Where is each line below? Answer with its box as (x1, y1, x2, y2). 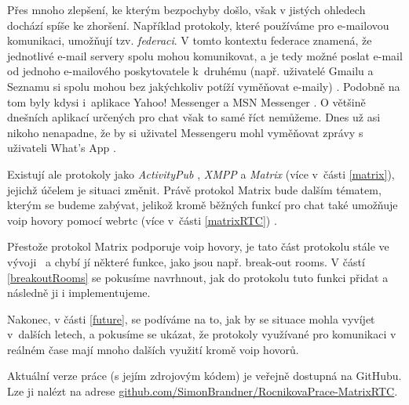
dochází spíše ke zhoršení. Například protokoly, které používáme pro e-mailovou (7, 16, 389, 33)
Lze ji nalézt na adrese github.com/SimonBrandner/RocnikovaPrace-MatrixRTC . (7, 383, 398, 400)
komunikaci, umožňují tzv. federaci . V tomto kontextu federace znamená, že (7, 32, 372, 49)
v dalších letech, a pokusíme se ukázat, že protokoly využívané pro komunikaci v (7, 326, 396, 342)
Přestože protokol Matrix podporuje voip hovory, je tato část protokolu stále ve (7, 238, 389, 255)
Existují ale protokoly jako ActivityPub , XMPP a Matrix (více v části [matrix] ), (7, 165, 395, 182)
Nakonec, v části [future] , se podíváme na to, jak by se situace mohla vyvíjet (7, 310, 375, 327)
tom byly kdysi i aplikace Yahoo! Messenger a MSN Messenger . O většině (7, 93, 366, 110)
